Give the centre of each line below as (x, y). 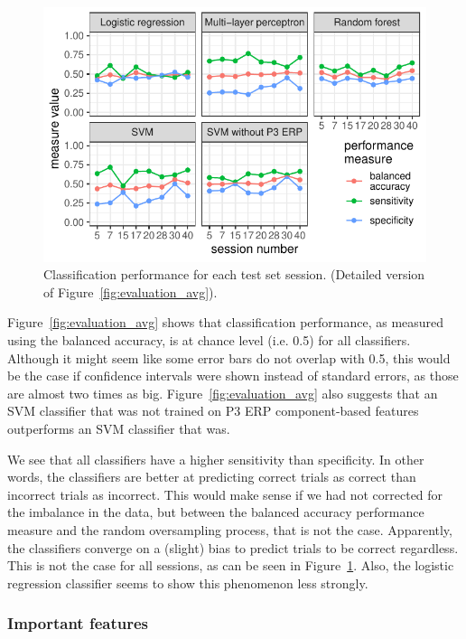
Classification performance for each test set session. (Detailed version (234, 274)
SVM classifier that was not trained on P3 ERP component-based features (213, 411)
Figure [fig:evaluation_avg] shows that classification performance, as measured (226, 322)
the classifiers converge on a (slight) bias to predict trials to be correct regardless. (233, 547)
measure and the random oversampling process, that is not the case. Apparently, (230, 529)
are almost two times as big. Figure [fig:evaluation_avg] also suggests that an (223, 393)
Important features (78, 623)
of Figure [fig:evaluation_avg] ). (130, 291)
